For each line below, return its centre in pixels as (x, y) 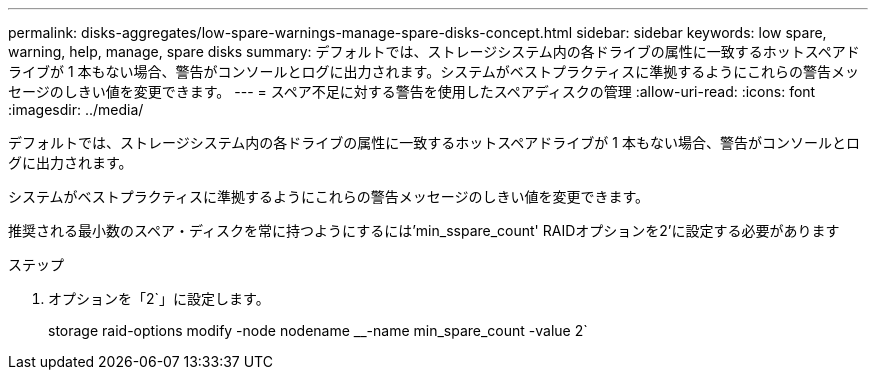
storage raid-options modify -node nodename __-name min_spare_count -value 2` (318, 330)
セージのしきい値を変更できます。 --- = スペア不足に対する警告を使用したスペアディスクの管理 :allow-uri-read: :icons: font (412, 91)
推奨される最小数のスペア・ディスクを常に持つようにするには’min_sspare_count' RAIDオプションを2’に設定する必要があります (424, 230)
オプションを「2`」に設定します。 (159, 298)
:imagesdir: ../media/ (76, 109)
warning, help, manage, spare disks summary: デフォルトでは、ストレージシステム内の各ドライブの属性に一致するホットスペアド (434, 51)
